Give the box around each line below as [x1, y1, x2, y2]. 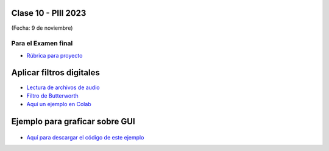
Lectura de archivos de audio [26, 84, 100, 91]
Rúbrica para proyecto [26, 52, 83, 59]
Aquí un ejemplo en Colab [26, 101, 91, 108]
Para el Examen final [11, 39, 73, 48]
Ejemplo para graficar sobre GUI [11, 116, 135, 127]
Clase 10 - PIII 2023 [11, 8, 87, 18]
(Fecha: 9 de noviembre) [11, 24, 73, 32]
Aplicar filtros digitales [11, 67, 100, 78]
